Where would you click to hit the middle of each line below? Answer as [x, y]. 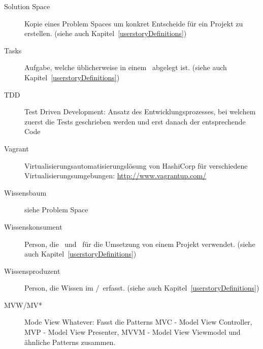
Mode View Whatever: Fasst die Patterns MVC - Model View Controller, [138, 322]
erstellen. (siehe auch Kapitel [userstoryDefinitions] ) [106, 33]
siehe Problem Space [56, 210]
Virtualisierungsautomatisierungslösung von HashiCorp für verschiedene [136, 165]
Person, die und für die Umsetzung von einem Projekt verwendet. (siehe [140, 244]
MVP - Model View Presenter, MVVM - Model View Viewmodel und [133, 332]
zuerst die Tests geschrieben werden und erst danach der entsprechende [135, 121]
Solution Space [27, 6]
